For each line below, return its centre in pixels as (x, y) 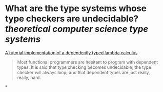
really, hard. (29, 77)
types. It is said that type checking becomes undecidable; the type (84, 67)
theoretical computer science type (77, 29)
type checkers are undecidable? (72, 19)
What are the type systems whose (76, 8)
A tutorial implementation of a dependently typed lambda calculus (71, 53)
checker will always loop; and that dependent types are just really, (83, 72)
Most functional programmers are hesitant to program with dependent (87, 62)
